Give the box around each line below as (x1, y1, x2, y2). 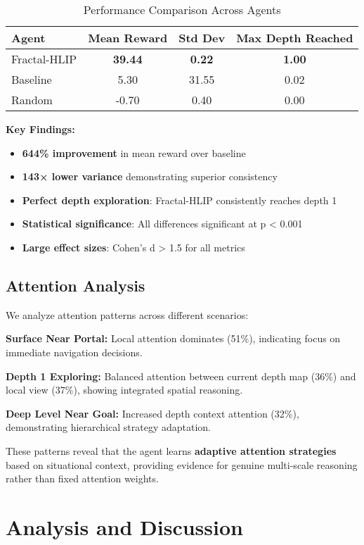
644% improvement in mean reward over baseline (22, 145, 246, 160)
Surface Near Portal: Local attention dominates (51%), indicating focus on (6, 331, 341, 346)
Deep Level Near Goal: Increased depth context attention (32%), (6, 406, 299, 420)
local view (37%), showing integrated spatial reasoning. (6, 382, 243, 397)
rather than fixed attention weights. (6, 471, 159, 486)
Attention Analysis (6, 274, 145, 296)
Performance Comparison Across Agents (83, 1, 281, 18)
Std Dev (178, 30, 226, 46)
